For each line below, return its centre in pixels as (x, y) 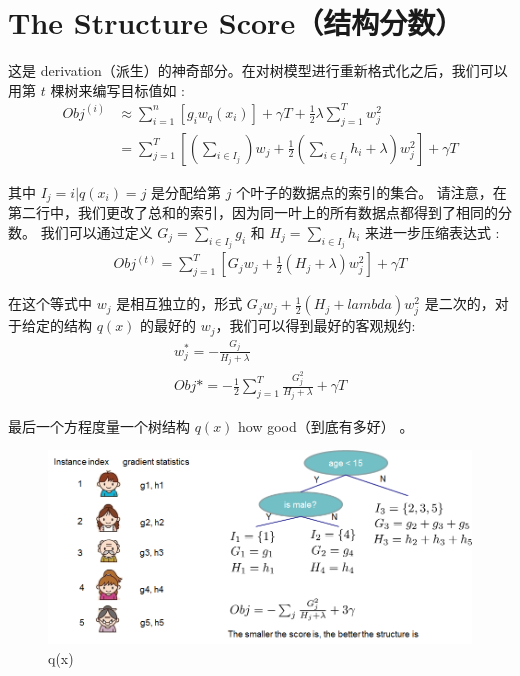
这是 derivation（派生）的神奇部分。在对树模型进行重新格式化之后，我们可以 (258, 70)
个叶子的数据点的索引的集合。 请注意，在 (371, 191)
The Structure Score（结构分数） (236, 22)
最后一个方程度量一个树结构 (99, 425)
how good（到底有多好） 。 (326, 425)
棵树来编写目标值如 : (117, 89)
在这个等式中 (50, 303)
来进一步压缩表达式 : (432, 231)
